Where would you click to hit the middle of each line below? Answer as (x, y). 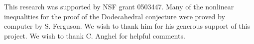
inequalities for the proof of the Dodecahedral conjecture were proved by (115, 16)
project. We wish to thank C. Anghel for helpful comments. (95, 35)
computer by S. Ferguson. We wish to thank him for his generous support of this (127, 26)
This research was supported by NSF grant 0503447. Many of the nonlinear (119, 6)
